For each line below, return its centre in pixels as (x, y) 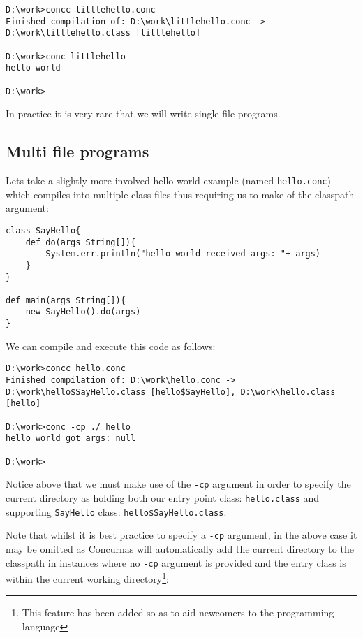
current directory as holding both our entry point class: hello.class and (163, 497)
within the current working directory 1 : (87, 578)
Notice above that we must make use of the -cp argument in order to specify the (178, 484)
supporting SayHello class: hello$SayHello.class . (116, 511)
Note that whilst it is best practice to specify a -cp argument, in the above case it (181, 535)
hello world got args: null (71, 438)
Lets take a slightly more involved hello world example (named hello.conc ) (168, 181)
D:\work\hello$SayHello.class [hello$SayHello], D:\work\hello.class (171, 392)
